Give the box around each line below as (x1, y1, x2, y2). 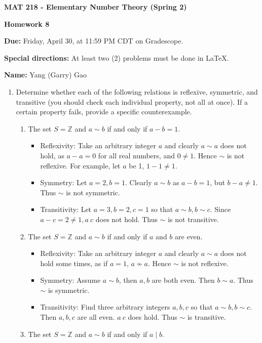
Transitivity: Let (40, 204, 92, 215)
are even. (175, 231, 203, 241)
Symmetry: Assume (40, 275, 101, 285)
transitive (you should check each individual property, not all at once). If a (16, 96, 248, 107)
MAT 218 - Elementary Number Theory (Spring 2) (4, 2, 187, 12)
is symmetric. (48, 284, 90, 295)
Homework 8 (4, 18, 50, 29)
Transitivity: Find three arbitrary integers (40, 302, 170, 312)
